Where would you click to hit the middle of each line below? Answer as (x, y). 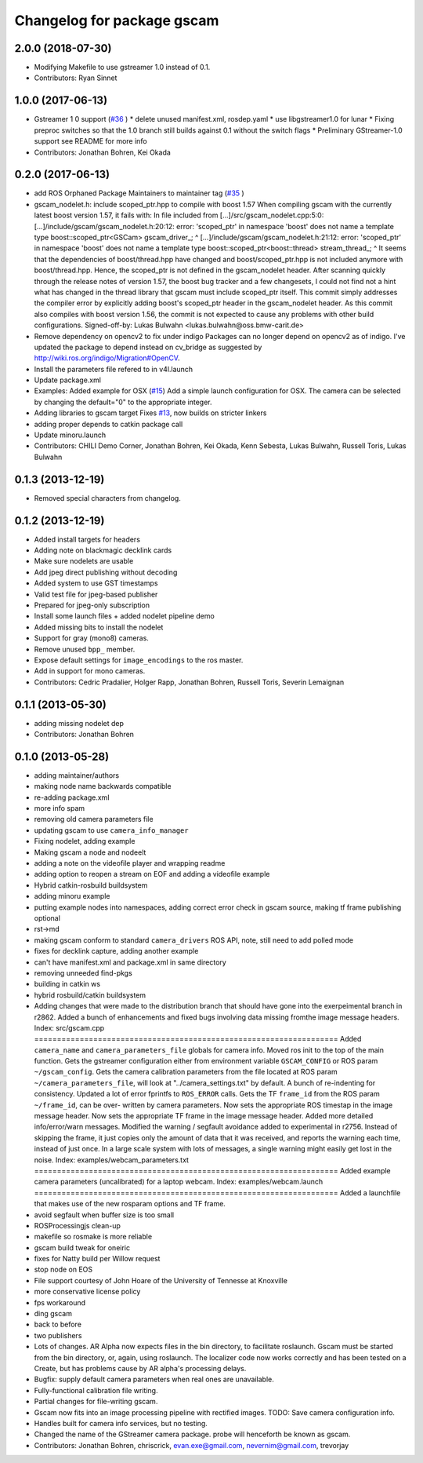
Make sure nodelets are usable (84, 561)
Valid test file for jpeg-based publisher (96, 594)
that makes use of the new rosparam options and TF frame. (130, 1204)
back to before (58, 1324)
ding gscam (53, 1314)
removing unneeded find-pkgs (83, 972)
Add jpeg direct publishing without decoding (106, 572)
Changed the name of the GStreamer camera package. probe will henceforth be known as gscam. (192, 1434)
